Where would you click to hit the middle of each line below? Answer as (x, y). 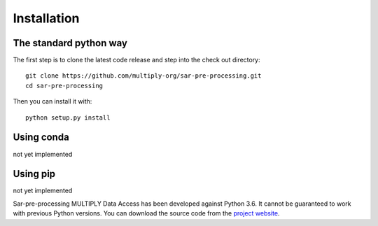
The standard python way (70, 43)
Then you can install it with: (52, 101)
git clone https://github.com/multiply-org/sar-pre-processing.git (143, 76)
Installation (46, 18)
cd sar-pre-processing (64, 85)
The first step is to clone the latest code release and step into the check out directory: (136, 60)
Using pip (34, 174)
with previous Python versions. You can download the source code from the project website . (146, 213)
